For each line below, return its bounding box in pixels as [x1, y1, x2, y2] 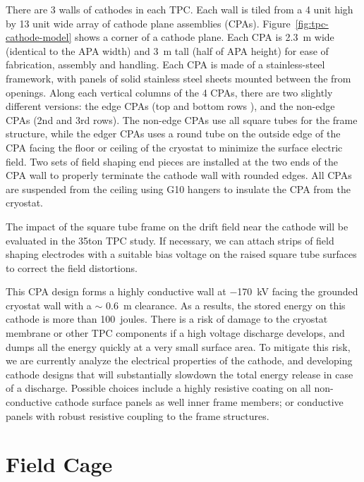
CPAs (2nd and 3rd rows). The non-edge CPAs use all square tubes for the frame [6, 112, 358, 127]
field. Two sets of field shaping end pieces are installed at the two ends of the [6, 154, 339, 168]
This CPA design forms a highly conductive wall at [6, 284, 226, 299]
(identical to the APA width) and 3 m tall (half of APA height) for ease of [6, 43, 329, 58]
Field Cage [6, 450, 113, 478]
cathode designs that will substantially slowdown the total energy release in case [6, 366, 353, 381]
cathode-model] [6, 30, 72, 44]
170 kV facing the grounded [237, 284, 358, 299]
